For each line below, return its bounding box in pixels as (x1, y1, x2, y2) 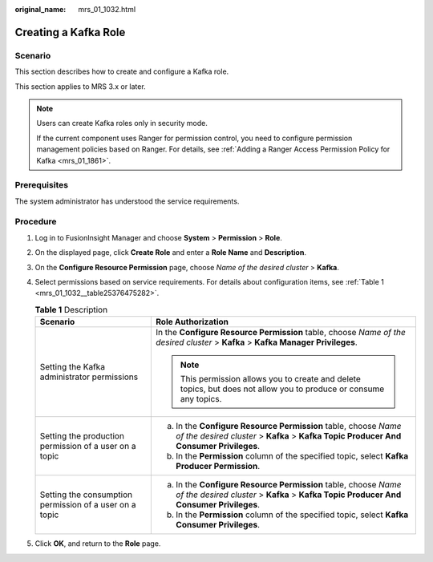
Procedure (14, 216, 57, 228)
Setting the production (39, 431, 124, 442)
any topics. (180, 394, 222, 405)
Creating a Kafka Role (14, 25, 126, 39)
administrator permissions (39, 371, 139, 382)
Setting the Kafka (39, 362, 106, 373)
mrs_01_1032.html (78, 5, 136, 14)
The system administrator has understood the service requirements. (14, 196, 240, 206)
